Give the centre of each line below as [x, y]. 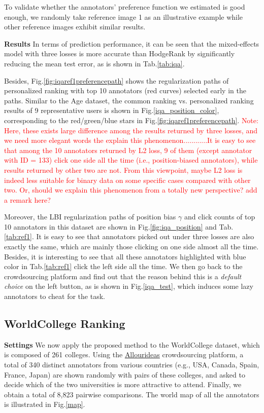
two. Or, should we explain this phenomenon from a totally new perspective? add [131, 190]
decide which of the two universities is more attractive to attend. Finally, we [123, 384]
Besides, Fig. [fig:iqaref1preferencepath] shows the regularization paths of [117, 80]
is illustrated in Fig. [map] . [45, 404]
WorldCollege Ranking [65, 324]
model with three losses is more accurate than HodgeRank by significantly [120, 53]
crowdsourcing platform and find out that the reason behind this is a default [123, 276]
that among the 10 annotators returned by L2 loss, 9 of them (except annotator [128, 150]
